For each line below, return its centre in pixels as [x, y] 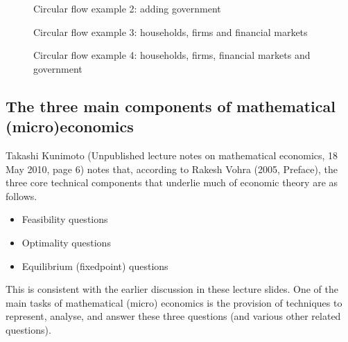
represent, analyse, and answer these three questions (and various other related [173, 316]
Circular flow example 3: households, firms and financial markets [171, 31]
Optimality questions [66, 242]
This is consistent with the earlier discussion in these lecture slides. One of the [172, 289]
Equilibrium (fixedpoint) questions [95, 265]
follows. [21, 196]
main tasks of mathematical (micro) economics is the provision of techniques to [174, 302]
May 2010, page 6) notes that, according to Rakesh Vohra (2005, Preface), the [172, 169]
